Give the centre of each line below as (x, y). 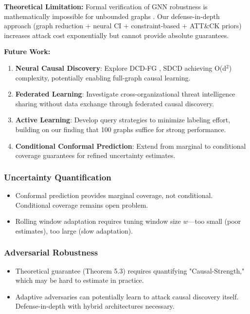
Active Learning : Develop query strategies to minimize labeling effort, (123, 120)
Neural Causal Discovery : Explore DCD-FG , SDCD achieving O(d (121, 68)
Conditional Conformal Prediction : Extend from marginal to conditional (131, 146)
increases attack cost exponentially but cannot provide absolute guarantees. (116, 35)
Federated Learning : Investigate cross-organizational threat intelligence (125, 94)
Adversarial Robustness (51, 252)
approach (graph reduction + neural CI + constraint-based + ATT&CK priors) (123, 26)
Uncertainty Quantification (58, 177)
